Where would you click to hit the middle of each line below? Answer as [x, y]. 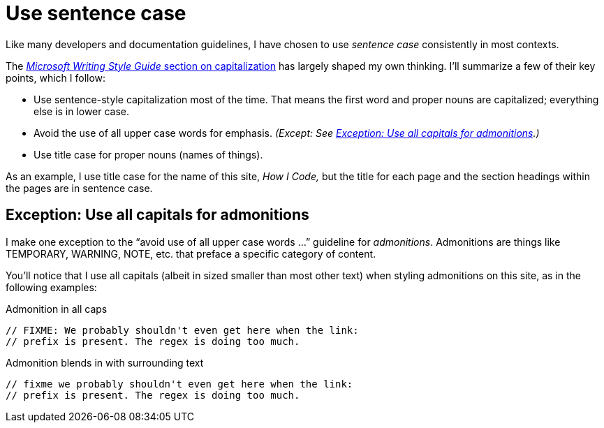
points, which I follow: [56, 78]
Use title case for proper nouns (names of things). [148, 154]
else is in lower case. [82, 111]
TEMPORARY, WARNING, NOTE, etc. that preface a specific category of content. [191, 253]
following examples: [51, 287]
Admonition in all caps [57, 309]
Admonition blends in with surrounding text [105, 362]
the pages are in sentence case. [79, 188]
